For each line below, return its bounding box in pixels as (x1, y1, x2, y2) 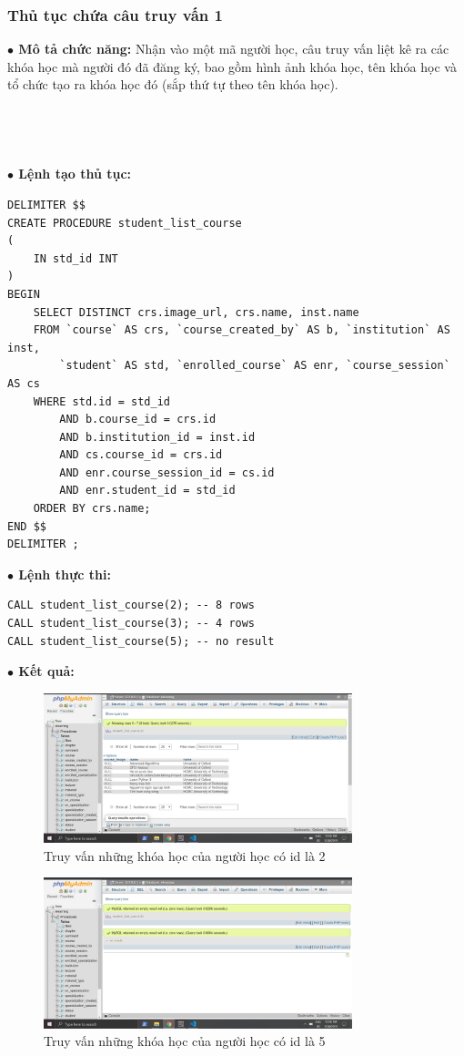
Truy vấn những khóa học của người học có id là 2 (44, 846, 326, 865)
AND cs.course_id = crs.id (59, 448, 223, 462)
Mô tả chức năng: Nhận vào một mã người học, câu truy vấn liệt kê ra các (18, 39, 449, 58)
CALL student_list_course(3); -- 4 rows (7, 617, 256, 631)
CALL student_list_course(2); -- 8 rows (7, 599, 256, 612)
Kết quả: (18, 661, 75, 681)
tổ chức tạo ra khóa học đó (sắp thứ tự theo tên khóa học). (7, 75, 338, 94)
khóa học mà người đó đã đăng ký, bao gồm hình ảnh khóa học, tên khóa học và (7, 56, 457, 76)
